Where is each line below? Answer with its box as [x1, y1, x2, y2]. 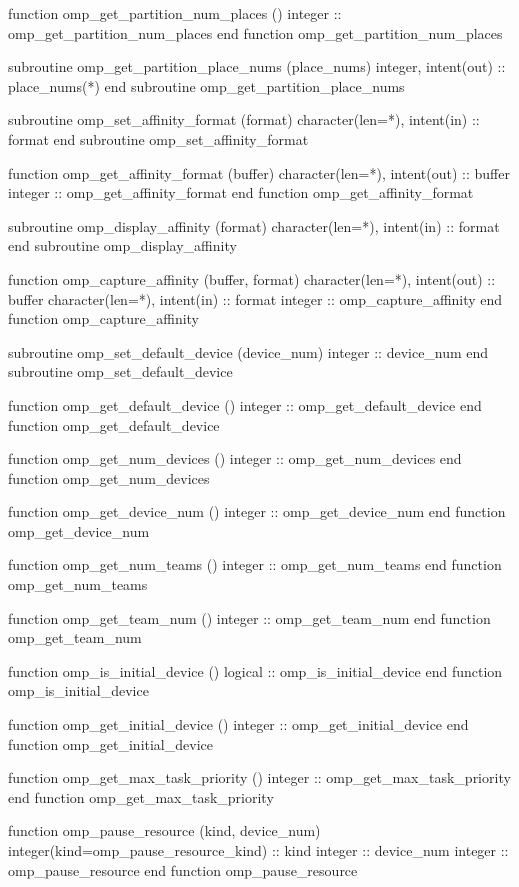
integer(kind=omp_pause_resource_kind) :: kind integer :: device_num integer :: [8, 840, 509, 860]
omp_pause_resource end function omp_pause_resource [8, 859, 358, 880]
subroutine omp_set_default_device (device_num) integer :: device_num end [8, 341, 489, 362]
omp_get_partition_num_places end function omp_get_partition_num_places [8, 22, 503, 43]
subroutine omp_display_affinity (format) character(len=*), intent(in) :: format [8, 215, 500, 236]
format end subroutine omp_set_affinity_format [8, 128, 309, 149]
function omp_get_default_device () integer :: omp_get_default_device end [8, 394, 482, 415]
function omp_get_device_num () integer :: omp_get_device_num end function [8, 501, 506, 522]
